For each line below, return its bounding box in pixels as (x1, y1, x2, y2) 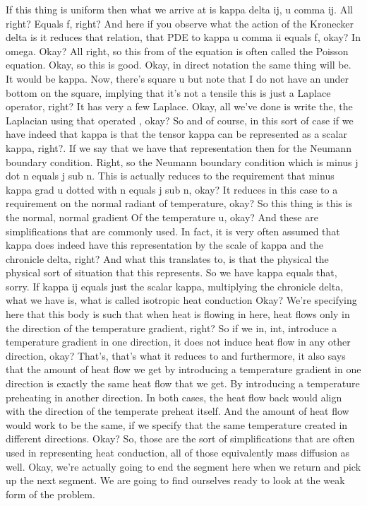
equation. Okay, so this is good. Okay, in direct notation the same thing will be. (6, 57, 351, 72)
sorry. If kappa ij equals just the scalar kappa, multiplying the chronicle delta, (6, 278, 344, 293)
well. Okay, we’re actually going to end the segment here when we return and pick (6, 459, 361, 473)
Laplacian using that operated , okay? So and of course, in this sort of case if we (6, 112, 354, 127)
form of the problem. (6, 486, 95, 501)
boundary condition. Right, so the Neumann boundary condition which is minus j (6, 154, 359, 169)
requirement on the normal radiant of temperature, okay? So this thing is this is (6, 196, 352, 211)
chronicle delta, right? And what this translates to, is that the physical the (6, 251, 329, 266)
